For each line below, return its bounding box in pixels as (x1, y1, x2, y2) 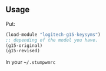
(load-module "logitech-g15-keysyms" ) (5, 32, 101, 38)
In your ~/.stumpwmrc (5, 59, 56, 66)
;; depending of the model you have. (5, 37, 98, 43)
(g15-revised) (5, 48, 41, 54)
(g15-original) (5, 42, 43, 49)
